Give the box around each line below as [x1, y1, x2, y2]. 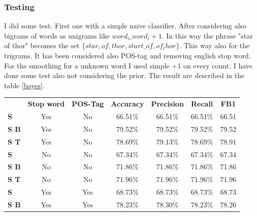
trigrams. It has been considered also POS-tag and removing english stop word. [4, 50, 251, 60]
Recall [190, 98, 213, 109]
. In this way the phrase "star [162, 30, 253, 41]
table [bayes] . [4, 80, 45, 90]
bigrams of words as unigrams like [4, 30, 110, 41]
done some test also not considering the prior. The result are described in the [4, 70, 245, 81]
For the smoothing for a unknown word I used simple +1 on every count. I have [4, 60, 253, 70]
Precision [151, 98, 184, 109]
